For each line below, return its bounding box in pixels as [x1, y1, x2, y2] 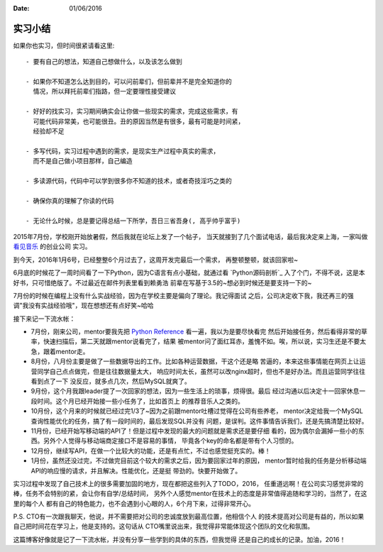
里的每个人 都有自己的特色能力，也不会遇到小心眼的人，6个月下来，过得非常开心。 [13, 499, 255, 507]
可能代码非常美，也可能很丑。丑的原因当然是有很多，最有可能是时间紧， [33, 117, 245, 126]
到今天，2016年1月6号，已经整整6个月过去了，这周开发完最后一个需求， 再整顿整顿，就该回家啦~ [13, 255, 299, 264]
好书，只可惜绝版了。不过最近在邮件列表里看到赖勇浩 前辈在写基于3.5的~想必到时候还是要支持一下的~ [13, 278, 312, 287]
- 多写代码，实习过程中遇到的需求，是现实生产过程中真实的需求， [26, 147, 220, 155]
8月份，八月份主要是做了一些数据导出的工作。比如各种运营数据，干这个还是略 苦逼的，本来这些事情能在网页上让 [30, 357, 360, 365]
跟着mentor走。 [43, 347, 89, 355]
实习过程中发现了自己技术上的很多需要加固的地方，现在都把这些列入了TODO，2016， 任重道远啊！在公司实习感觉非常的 [13, 479, 364, 487]
